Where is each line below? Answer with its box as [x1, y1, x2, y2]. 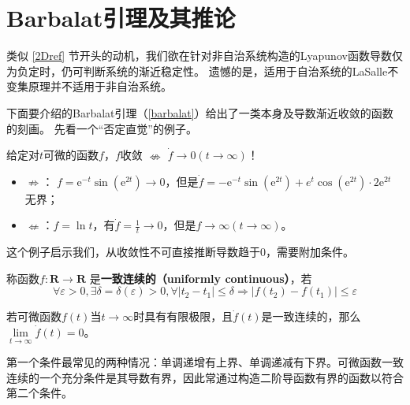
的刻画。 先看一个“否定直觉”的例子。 [6, 120, 197, 136]
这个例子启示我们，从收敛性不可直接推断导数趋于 [6, 243, 260, 260]
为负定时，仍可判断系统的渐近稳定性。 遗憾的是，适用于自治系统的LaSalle [6, 62, 388, 79]
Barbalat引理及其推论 [6, 2, 236, 34]
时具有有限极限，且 [133, 308, 233, 325]
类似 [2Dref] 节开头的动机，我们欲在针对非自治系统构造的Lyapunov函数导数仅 [6, 47, 403, 64]
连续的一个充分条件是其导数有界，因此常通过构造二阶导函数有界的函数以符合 [6, 369, 404, 385]
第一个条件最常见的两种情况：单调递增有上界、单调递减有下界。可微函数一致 [6, 354, 404, 370]
